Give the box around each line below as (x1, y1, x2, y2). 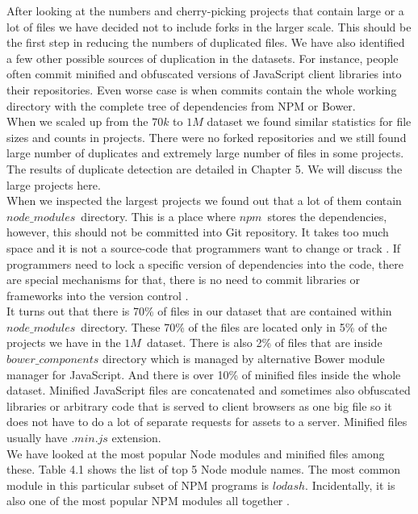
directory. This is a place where (81, 207, 236, 224)
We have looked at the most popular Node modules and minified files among (6, 445, 385, 462)
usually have (6, 429, 68, 446)
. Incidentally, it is (305, 476, 395, 493)
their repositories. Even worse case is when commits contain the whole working (6, 81, 397, 98)
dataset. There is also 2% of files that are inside (146, 334, 382, 351)
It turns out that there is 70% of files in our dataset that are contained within (6, 303, 392, 320)
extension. (111, 429, 161, 446)
